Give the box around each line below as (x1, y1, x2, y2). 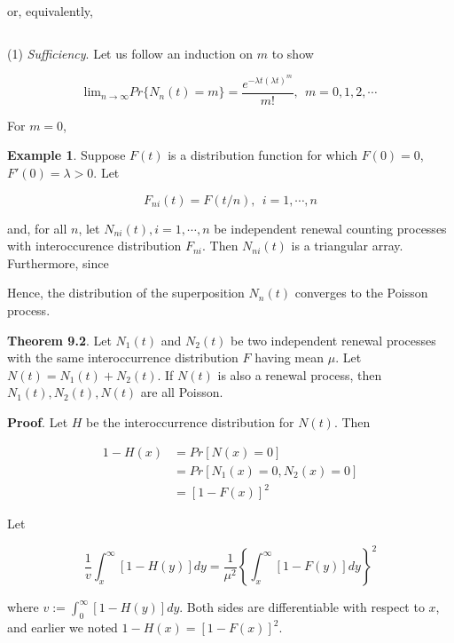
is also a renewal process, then (217, 365, 382, 384)
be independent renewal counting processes (214, 218, 447, 237)
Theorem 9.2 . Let (7, 330, 112, 349)
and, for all (7, 218, 67, 237)
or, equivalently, (7, 2, 93, 20)
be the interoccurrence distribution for (86, 412, 294, 431)
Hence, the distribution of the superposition (7, 283, 245, 302)
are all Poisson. (140, 383, 223, 401)
